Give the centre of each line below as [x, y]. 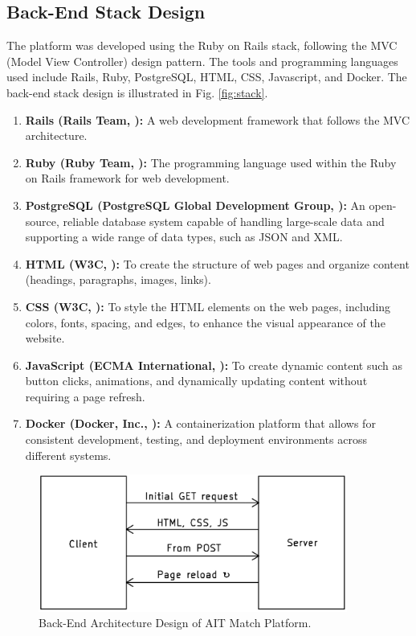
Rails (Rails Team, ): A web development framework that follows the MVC [218, 119]
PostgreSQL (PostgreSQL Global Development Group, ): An [195, 205]
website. [45, 338]
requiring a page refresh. [85, 396]
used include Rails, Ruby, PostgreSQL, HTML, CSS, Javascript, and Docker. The [207, 77]
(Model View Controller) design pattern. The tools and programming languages [202, 61]
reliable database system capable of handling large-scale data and [224, 221]
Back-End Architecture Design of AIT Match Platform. [175, 623]
